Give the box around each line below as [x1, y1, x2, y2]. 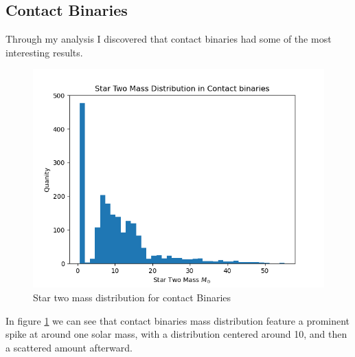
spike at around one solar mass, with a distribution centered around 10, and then [5, 327, 347, 341]
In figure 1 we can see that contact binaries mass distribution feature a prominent [5, 313, 350, 327]
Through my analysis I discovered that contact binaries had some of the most [5, 32, 332, 46]
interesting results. [5, 45, 83, 59]
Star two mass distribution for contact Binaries [33, 290, 231, 304]
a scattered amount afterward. [5, 340, 133, 354]
